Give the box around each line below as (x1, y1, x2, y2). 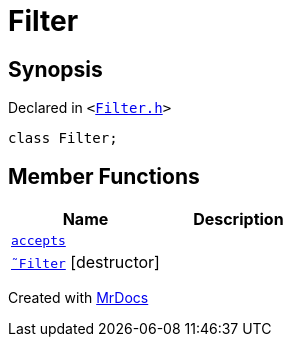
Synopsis (8, 56, 103, 82)
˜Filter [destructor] (11, 252, 160, 273)
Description (193, 209, 284, 230)
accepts (11, 233, 66, 249)
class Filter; (8, 130, 118, 147)
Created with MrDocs (8, 289, 149, 307)
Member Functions (8, 163, 200, 189)
